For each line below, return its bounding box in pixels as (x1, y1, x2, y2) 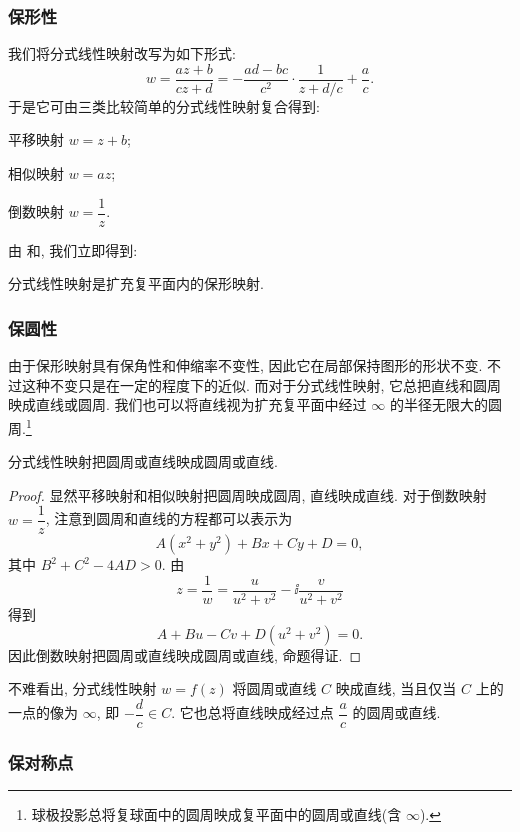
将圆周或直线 (232, 678, 317, 699)
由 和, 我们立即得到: (8, 239, 138, 260)
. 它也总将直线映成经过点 (171, 702, 334, 723)
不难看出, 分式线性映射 (8, 678, 157, 699)
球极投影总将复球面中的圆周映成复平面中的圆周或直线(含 (31, 804, 402, 825)
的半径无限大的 (389, 394, 488, 415)
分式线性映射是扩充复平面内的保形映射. (8, 273, 264, 294)
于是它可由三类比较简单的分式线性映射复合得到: (8, 95, 320, 116)
